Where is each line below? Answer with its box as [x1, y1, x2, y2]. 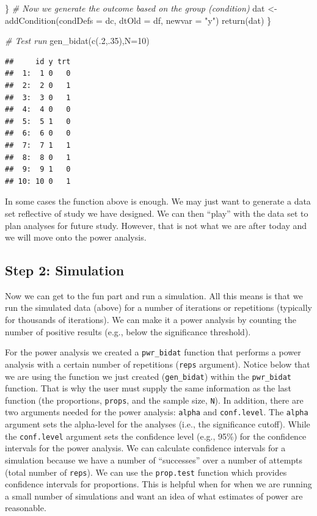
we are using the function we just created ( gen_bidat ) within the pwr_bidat [5, 369, 291, 382]
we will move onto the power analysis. [5, 231, 147, 244]
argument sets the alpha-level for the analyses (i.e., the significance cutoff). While [5, 418, 310, 431]
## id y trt [5, 57, 71, 66]
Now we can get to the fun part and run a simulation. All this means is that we [5, 289, 303, 302]
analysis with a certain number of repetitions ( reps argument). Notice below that [5, 357, 310, 370]
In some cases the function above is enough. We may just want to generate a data [5, 195, 311, 208]
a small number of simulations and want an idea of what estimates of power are [5, 489, 303, 502]
